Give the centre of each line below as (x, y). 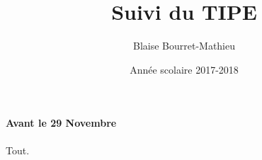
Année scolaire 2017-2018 (184, 69)
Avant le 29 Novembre (61, 123)
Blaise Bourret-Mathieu (184, 46)
